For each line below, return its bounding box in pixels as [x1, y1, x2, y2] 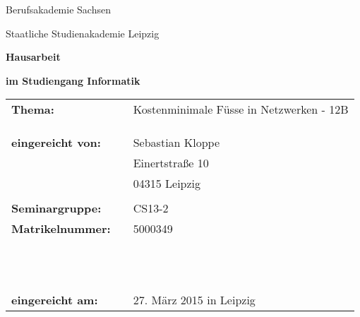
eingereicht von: [11, 134, 101, 151]
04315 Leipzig [133, 175, 201, 192]
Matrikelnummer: [11, 220, 111, 237]
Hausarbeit [6, 49, 61, 64]
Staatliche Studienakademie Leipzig [6, 25, 160, 40]
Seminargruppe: [11, 200, 102, 217]
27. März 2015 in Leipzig [133, 292, 256, 309]
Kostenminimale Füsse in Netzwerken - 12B [133, 101, 349, 118]
